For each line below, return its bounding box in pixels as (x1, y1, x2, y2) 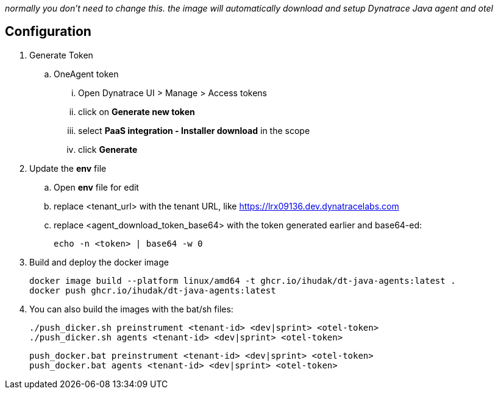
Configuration (5, 24, 91, 40)
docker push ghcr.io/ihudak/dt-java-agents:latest (29, 285, 276, 295)
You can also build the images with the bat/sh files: (29, 303, 233, 314)
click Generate (78, 144, 138, 155)
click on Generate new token (78, 106, 195, 117)
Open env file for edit (54, 181, 139, 192)
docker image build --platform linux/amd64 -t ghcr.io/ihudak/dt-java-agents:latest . (29, 275, 456, 286)
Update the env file (29, 163, 107, 174)
